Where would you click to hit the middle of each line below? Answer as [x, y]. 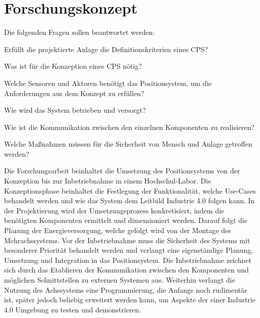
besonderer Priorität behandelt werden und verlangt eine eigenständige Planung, [129, 250]
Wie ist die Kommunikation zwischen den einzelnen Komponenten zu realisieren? [129, 127]
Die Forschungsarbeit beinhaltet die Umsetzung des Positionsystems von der [122, 171]
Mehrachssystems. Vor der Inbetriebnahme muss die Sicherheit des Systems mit [127, 240]
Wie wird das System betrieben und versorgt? [75, 110]
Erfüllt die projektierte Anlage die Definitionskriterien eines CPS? [106, 49]
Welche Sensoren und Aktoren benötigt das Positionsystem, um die [108, 83]
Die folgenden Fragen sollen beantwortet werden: [80, 32]
